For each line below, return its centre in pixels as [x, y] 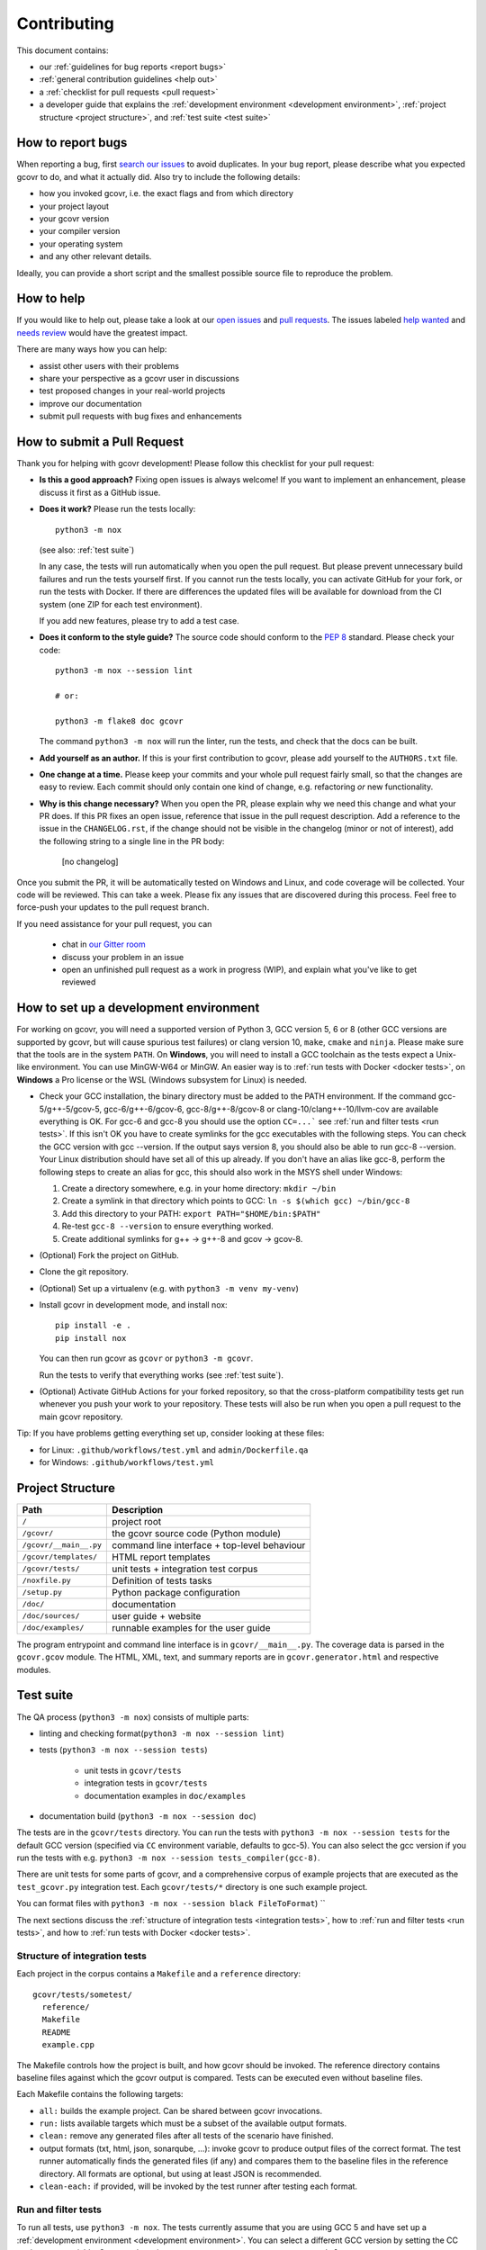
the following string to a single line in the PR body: [132, 841]
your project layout [74, 206]
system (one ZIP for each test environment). [121, 604]
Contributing [65, 23]
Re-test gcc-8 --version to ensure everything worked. [167, 1226]
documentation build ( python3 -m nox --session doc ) [148, 1816]
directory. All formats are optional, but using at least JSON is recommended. [180, 2173]
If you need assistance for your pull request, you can [114, 923]
